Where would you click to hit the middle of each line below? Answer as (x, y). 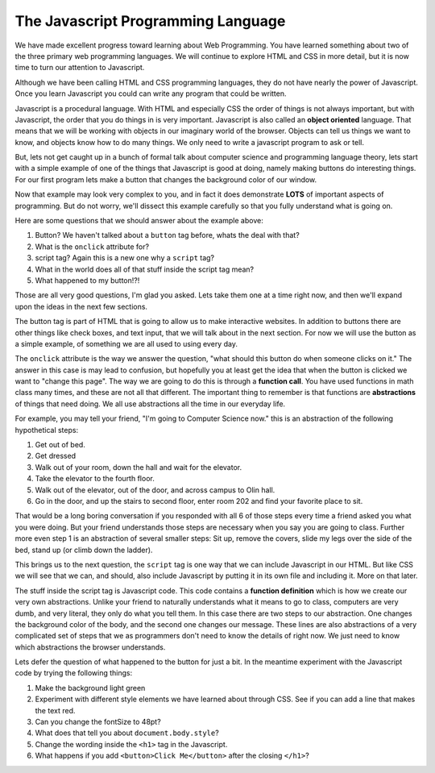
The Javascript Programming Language (150, 21)
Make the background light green (90, 688)
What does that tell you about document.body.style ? (127, 733)
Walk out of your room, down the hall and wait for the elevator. (138, 467)
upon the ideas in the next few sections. (81, 306)
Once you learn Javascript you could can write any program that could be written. (151, 94)
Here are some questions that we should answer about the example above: (139, 221)
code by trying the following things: (74, 673)
